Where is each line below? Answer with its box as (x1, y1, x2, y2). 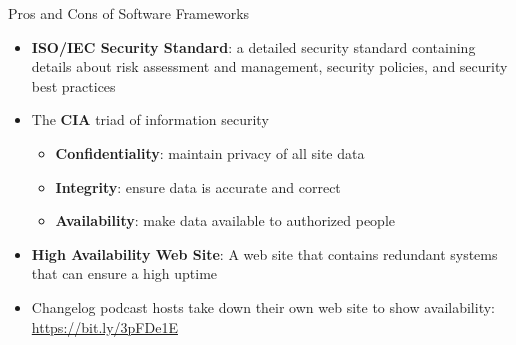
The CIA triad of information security (31, 109, 269, 130)
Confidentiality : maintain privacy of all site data (55, 142, 365, 163)
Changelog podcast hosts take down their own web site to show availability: (31, 296, 495, 317)
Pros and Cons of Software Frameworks (8, 3, 250, 23)
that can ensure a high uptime (31, 263, 218, 284)
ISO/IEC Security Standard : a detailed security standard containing (31, 36, 476, 57)
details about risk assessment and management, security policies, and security (31, 56, 508, 77)
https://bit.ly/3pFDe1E (31, 316, 178, 337)
